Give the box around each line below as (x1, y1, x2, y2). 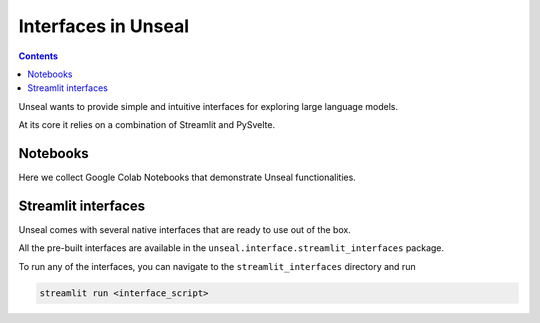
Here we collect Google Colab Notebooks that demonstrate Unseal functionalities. (18, 171, 357, 184)
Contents (18, 50, 59, 62)
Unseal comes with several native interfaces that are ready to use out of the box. (18, 223, 352, 235)
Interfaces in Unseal (18, 15, 190, 37)
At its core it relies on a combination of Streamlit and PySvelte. (18, 119, 275, 131)
